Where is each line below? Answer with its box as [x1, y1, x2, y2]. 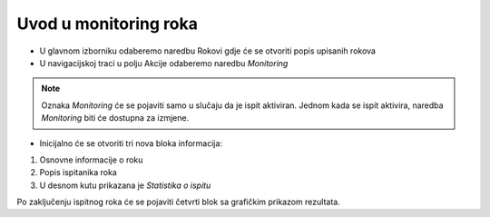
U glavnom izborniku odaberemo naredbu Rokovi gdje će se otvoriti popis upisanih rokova [39, 45, 377, 56]
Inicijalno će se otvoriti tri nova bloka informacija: [39, 137, 222, 149]
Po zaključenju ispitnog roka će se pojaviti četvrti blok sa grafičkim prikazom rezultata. [16, 196, 340, 208]
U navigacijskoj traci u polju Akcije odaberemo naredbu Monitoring [39, 57, 289, 68]
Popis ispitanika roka [39, 167, 117, 178]
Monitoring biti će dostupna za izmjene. [41, 113, 190, 123]
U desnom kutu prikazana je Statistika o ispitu [39, 180, 211, 191]
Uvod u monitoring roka [16, 14, 199, 34]
